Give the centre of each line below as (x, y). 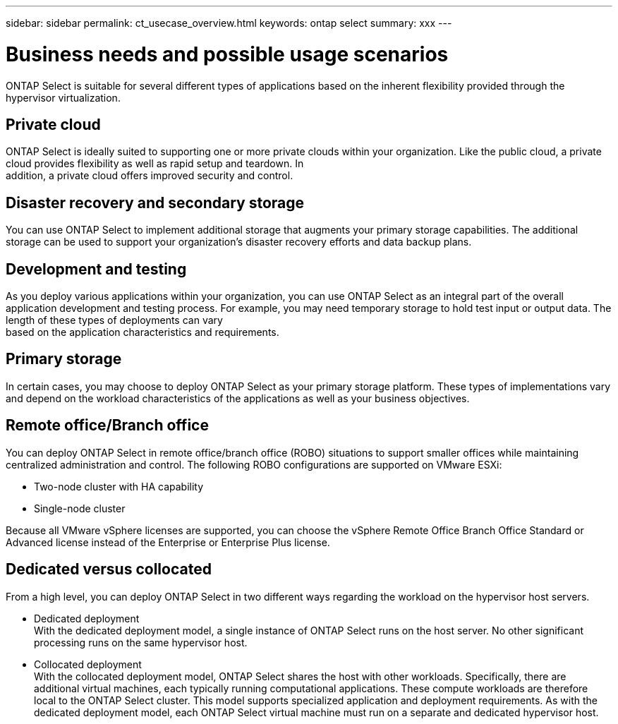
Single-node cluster (80, 508)
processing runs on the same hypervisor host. (141, 642)
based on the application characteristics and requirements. (143, 332)
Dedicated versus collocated (109, 569)
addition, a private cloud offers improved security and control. (150, 176)
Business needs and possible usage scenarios (227, 54)
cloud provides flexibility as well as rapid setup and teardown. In (155, 164)
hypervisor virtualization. (63, 97)
